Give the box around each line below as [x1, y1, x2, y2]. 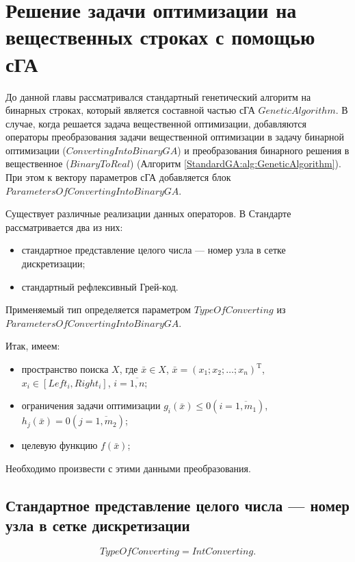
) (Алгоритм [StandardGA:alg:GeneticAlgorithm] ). [129, 156, 341, 171]
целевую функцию [21, 438, 98, 452]
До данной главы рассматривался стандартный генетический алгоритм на [5, 89, 311, 103]
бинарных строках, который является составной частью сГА [5, 103, 255, 117]
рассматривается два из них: [5, 219, 123, 234]
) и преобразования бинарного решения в [177, 143, 350, 157]
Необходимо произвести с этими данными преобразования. [5, 461, 251, 475]
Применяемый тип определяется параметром [5, 302, 191, 317]
